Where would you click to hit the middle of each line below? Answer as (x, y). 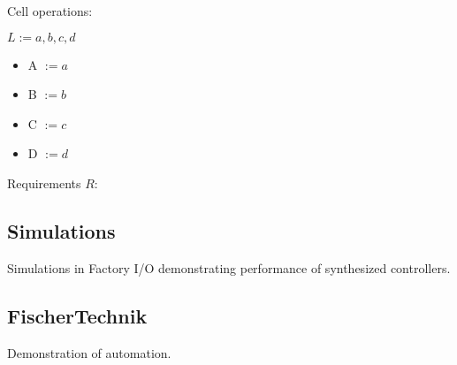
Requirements (44, 182)
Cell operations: (50, 11)
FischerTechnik (77, 315)
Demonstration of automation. (89, 352)
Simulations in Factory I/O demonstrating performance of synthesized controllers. (229, 267)
